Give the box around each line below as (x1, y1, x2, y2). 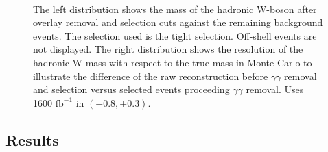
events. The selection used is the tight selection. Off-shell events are (33, 28, 317, 42)
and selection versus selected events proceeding (33, 82, 230, 97)
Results (5, 129, 59, 150)
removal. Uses (246, 82, 304, 97)
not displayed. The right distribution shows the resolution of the (33, 42, 303, 56)
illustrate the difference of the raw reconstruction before (33, 68, 268, 83)
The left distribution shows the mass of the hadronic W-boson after (33, 1, 317, 16)
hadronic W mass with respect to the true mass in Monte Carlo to (33, 55, 312, 69)
